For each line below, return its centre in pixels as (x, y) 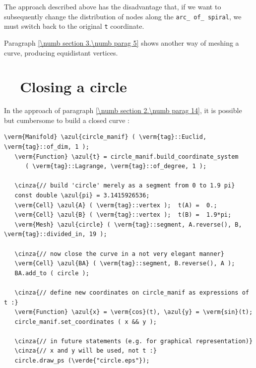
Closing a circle (73, 87)
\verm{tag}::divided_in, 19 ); (56, 234)
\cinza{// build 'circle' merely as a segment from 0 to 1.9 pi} (125, 186)
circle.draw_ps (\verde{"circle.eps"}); (82, 361)
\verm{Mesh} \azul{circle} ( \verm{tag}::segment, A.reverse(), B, (128, 224)
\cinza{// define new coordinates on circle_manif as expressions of (132, 292)
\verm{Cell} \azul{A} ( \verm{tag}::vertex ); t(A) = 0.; (116, 205)
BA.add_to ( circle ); (52, 273)
